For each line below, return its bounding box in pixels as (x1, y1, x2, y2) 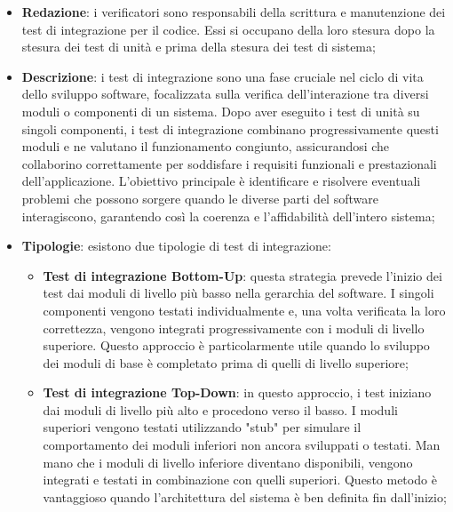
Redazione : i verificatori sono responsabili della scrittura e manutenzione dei (21, 3, 446, 20)
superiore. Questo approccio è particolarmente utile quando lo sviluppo (43, 336, 430, 355)
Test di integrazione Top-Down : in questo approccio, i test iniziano (43, 383, 432, 402)
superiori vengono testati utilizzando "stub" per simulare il (43, 418, 362, 436)
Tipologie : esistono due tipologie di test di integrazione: (21, 236, 331, 255)
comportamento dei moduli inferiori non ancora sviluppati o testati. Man (43, 436, 441, 454)
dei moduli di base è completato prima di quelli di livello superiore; (43, 353, 409, 372)
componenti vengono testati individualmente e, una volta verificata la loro (43, 300, 446, 319)
